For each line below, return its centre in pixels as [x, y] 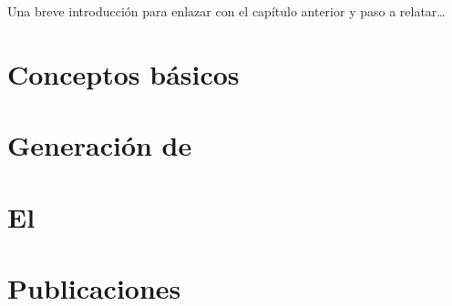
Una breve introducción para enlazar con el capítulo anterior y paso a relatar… [226, 11]
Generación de [100, 145]
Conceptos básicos [123, 73]
